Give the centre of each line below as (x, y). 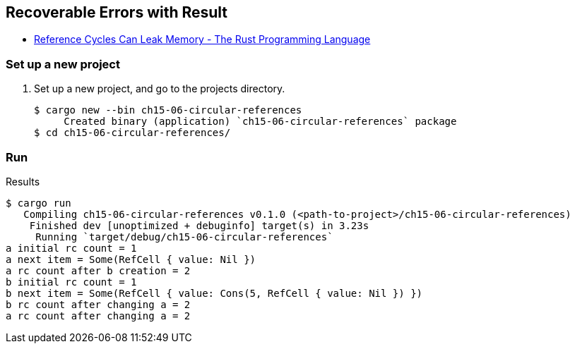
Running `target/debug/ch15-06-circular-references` (184, 237)
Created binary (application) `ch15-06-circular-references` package (260, 122)
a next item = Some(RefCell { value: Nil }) (131, 259)
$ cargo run (38, 203)
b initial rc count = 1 (71, 282)
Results (23, 181)
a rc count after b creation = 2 (98, 270)
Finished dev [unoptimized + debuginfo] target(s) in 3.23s (199, 225)
